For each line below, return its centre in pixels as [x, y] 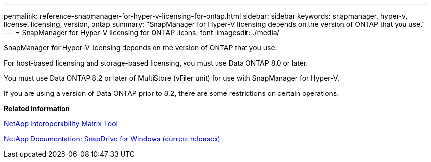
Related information [37, 108]
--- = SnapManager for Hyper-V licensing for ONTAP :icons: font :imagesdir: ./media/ [142, 33]
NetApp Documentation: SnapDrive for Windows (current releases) [112, 139]
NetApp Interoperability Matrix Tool [61, 124]
